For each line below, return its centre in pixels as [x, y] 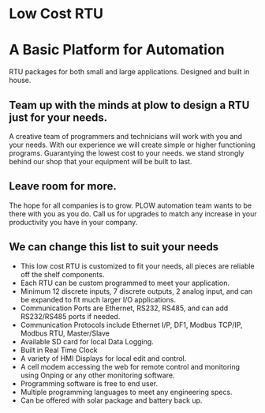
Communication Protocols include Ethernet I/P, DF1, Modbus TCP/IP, [131, 325]
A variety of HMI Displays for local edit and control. [103, 358]
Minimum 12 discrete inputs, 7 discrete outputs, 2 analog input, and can [136, 291]
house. [20, 81]
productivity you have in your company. [73, 222]
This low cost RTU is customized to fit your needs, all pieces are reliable [137, 266]
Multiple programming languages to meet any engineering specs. [126, 392]
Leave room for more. [63, 186]
